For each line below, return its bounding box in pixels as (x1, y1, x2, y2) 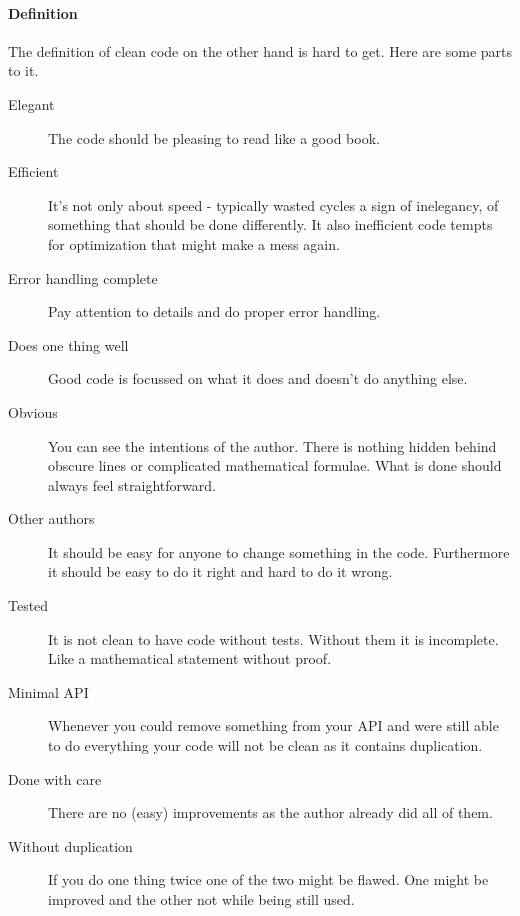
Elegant (8, 93, 55, 114)
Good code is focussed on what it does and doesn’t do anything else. (48, 368, 468, 389)
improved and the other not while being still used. (48, 889, 355, 910)
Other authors (8, 508, 95, 529)
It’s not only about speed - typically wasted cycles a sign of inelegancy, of (48, 194, 499, 215)
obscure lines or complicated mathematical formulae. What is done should (48, 455, 502, 476)
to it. (8, 60, 39, 81)
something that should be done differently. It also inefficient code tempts (48, 214, 493, 235)
